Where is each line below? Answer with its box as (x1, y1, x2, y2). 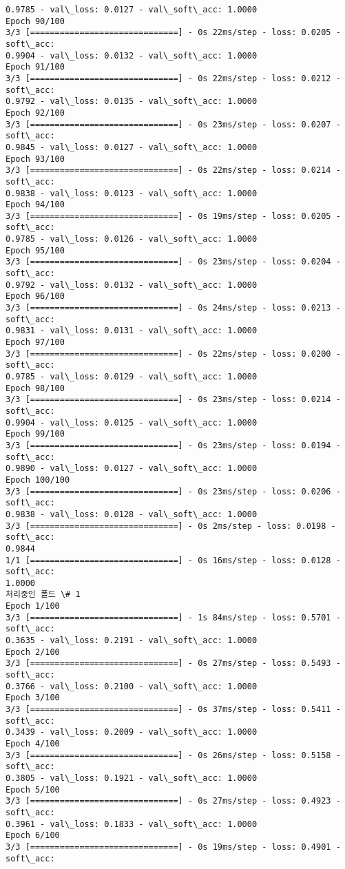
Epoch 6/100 (6, 830, 60, 841)
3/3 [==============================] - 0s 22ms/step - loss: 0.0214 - (6, 165, 341, 176)
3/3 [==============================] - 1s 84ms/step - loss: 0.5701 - (6, 612, 341, 622)
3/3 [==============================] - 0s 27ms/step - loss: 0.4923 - (6, 796, 341, 806)
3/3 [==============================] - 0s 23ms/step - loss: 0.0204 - (6, 257, 341, 267)
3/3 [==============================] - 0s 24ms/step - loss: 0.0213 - (6, 303, 341, 313)
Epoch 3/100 (6, 693, 60, 703)
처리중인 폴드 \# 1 (6, 589, 81, 600)
